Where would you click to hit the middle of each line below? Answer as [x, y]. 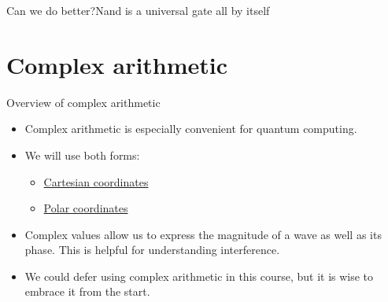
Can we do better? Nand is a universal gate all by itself [138, 10]
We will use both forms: [82, 155]
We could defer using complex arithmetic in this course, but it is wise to [199, 276]
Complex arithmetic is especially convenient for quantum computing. [191, 129]
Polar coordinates [86, 208]
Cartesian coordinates [96, 181]
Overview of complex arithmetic [83, 102]
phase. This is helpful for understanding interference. [152, 250]
